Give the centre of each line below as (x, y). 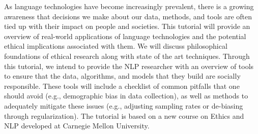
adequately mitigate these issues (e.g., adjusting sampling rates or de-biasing (124, 105)
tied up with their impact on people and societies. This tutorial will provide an (127, 26)
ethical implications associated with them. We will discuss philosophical (116, 46)
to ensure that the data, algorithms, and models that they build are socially (122, 76)
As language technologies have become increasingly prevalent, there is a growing (129, 6)
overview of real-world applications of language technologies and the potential (125, 36)
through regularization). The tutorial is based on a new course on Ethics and (124, 115)
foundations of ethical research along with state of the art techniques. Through (127, 56)
